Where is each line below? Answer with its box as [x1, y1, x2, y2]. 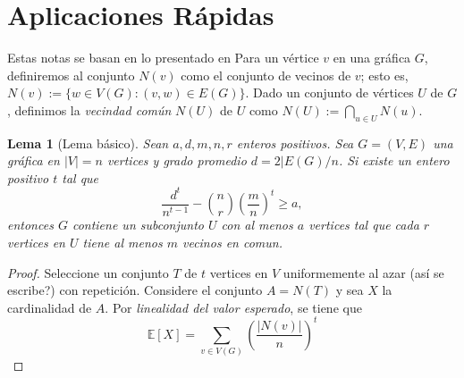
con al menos [221, 215, 293, 234]
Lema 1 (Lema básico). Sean [7, 133, 169, 152]
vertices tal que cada [308, 215, 419, 234]
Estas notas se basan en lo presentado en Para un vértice [7, 48, 319, 67]
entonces [7, 215, 54, 234]
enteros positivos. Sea [236, 133, 354, 152]
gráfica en [7, 151, 60, 170]
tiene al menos [82, 233, 163, 252]
